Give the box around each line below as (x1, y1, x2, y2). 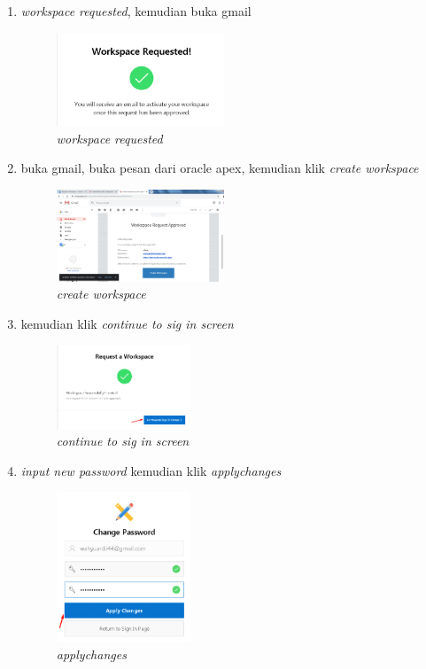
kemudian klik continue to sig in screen (20, 314, 234, 332)
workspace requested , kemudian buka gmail (20, 2, 252, 19)
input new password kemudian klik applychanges (20, 461, 282, 479)
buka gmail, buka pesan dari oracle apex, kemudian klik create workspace (20, 159, 419, 177)
